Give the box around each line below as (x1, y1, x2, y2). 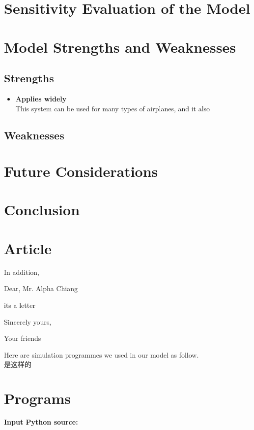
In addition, (4, 266, 39, 277)
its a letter (4, 299, 35, 310)
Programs (4, 388, 71, 408)
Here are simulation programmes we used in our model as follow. (4, 349, 199, 360)
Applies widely (15, 93, 67, 103)
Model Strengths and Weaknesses (4, 36, 236, 57)
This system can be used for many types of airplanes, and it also (15, 103, 210, 113)
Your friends (4, 333, 41, 343)
